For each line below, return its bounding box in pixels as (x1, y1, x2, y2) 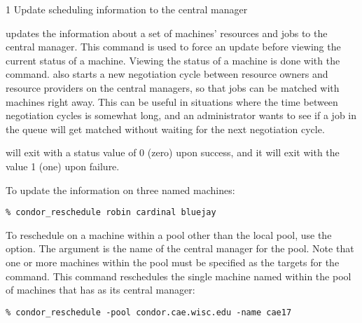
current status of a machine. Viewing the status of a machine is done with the (6, 53, 340, 67)
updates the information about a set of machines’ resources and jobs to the (6, 25, 328, 40)
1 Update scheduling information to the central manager (6, 2, 248, 16)
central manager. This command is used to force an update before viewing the (6, 39, 341, 54)
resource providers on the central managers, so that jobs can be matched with (6, 80, 340, 95)
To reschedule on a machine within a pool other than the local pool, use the (6, 227, 332, 242)
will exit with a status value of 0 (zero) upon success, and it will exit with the (6, 145, 340, 160)
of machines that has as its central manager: (6, 282, 195, 297)
